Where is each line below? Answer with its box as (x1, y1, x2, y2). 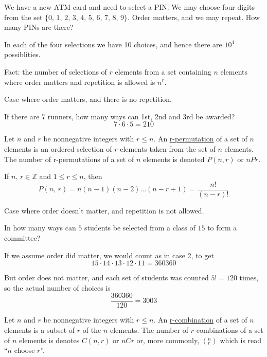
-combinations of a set (194, 325, 263, 335)
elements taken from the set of (120, 143, 216, 154)
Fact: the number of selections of (4, 66, 107, 77)
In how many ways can (4, 222, 76, 233)
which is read (220, 334, 262, 345)
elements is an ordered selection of (4, 143, 112, 154)
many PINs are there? (4, 22, 74, 32)
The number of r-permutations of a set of (4, 153, 134, 164)
